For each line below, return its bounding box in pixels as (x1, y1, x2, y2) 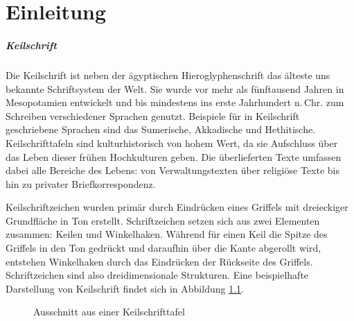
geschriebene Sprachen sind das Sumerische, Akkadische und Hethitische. (6, 122, 316, 137)
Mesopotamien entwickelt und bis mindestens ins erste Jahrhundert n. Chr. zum (6, 95, 344, 110)
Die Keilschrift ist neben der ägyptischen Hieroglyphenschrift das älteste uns (6, 67, 330, 82)
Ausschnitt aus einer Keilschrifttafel (33, 304, 185, 319)
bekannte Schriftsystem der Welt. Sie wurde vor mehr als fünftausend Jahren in (6, 81, 344, 96)
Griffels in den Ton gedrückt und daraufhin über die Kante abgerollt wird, (6, 241, 321, 255)
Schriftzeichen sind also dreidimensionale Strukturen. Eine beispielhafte (6, 268, 309, 282)
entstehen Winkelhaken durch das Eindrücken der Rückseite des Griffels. (6, 254, 313, 268)
